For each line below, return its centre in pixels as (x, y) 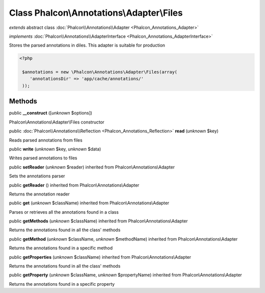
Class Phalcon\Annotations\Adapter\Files (96, 13)
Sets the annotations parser (37, 176)
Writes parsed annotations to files (43, 158)
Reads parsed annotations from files (46, 140)
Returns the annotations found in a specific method (61, 248)
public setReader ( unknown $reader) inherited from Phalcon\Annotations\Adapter (92, 167)
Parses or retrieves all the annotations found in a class (64, 212)
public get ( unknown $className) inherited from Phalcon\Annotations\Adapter (89, 203)
